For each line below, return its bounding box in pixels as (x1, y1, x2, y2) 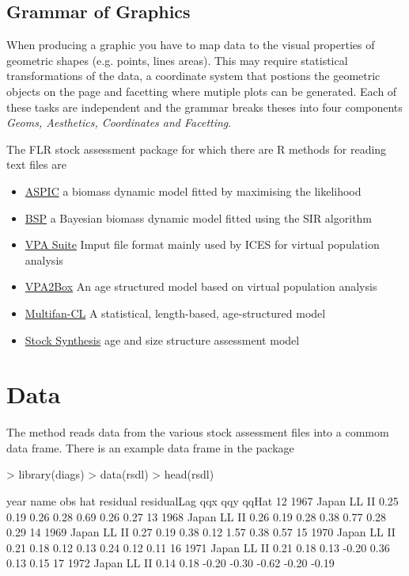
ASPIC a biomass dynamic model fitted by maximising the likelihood (25, 182, 362, 199)
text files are (6, 156, 66, 173)
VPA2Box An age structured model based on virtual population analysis (25, 278, 377, 295)
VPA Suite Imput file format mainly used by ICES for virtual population (25, 236, 380, 253)
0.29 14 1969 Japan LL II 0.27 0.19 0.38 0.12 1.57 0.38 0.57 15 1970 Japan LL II (6, 524, 396, 540)
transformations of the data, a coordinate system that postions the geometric (6, 67, 381, 84)
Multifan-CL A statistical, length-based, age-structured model (25, 304, 326, 321)
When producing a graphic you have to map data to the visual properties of (6, 36, 375, 53)
